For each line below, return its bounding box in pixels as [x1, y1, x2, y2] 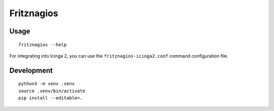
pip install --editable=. [18, 95, 83, 101]
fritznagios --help [18, 42, 67, 48]
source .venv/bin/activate [18, 88, 86, 94]
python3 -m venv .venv [18, 81, 75, 87]
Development [9, 66, 53, 75]
